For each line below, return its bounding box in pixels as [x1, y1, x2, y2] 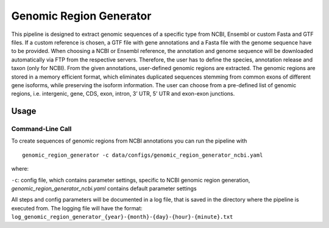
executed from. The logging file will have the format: [11, 204, 143, 212]
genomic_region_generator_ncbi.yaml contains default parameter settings [11, 185, 197, 192]
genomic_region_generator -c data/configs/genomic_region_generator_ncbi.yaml [22, 151, 263, 159]
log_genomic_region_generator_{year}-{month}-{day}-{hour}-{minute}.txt [11, 213, 233, 221]
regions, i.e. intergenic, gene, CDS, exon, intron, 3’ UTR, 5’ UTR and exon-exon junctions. [11, 90, 235, 98]
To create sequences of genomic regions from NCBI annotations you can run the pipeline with [11, 137, 247, 144]
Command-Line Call [11, 125, 72, 134]
